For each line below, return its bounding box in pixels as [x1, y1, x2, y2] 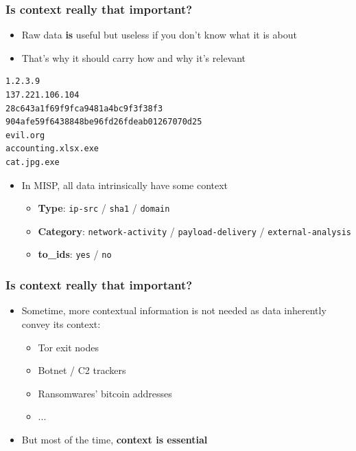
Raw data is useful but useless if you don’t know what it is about [21, 27, 297, 42]
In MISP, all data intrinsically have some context [21, 177, 228, 192]
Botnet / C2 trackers [38, 363, 126, 377]
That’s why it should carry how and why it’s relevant [21, 50, 246, 65]
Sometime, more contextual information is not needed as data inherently [21, 303, 327, 318]
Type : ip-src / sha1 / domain [38, 201, 170, 215]
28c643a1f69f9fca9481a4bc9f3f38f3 [5, 103, 163, 113]
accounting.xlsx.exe [5, 144, 99, 154]
